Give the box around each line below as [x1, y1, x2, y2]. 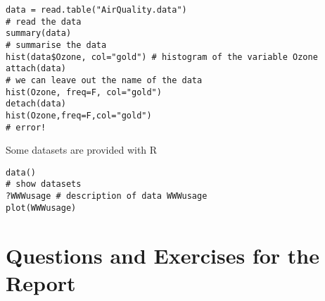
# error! [6, 122, 46, 133]
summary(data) [6, 28, 72, 39]
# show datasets [6, 179, 82, 190]
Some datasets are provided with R [6, 142, 158, 157]
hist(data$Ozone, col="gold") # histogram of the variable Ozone [6, 51, 318, 62]
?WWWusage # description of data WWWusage [6, 191, 208, 202]
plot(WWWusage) [6, 202, 77, 213]
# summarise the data [6, 39, 107, 50]
